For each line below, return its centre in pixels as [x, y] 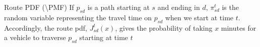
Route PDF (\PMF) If [39, 7]
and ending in [179, 7]
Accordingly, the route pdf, [46, 27]
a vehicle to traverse [35, 37]
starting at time [104, 37]
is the [230, 7]
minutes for [239, 27]
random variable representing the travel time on [78, 17]
